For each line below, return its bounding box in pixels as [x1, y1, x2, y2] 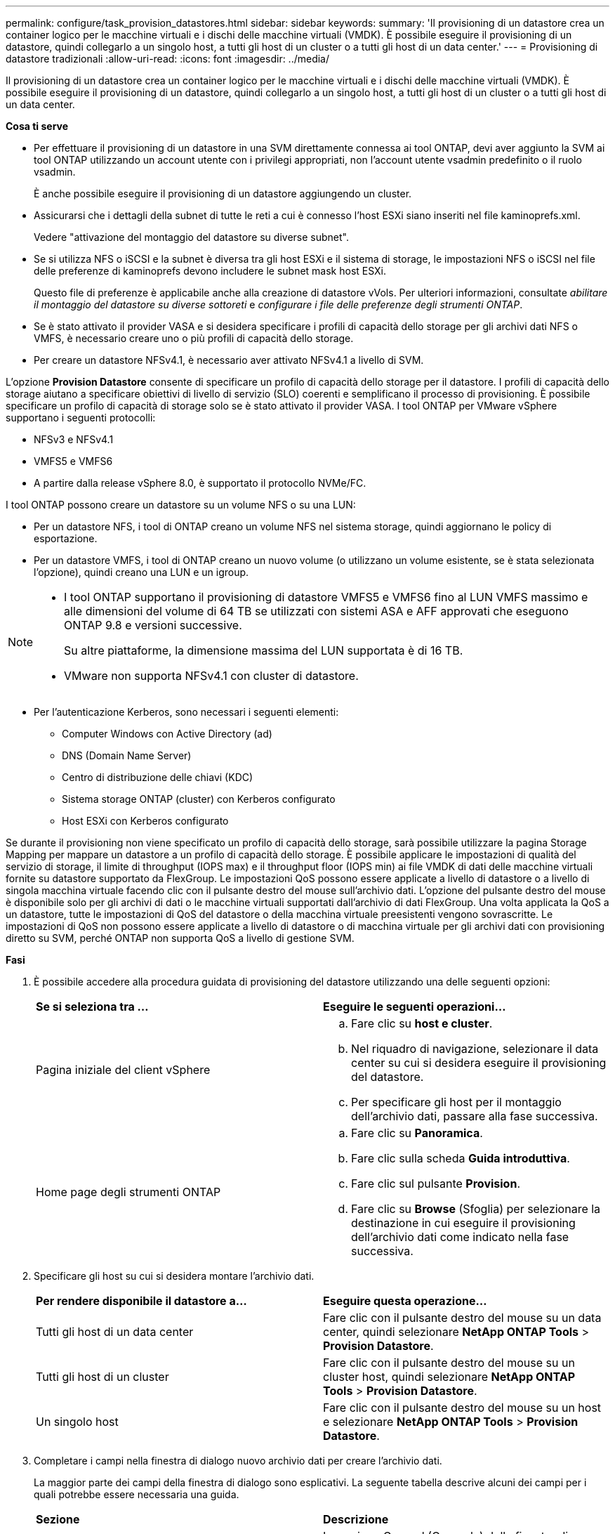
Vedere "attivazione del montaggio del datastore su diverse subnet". [34, 231, 349, 243]
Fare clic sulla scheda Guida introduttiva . [351, 1151, 570, 1165]
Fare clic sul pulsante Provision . [351, 1176, 520, 1191]
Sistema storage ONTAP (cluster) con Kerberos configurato [62, 793, 336, 805]
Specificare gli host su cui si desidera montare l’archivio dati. [34, 1270, 315, 1282]
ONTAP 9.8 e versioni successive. [64, 618, 242, 632]
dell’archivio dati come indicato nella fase [351, 1230, 569, 1244]
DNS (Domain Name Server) [62, 749, 192, 761]
